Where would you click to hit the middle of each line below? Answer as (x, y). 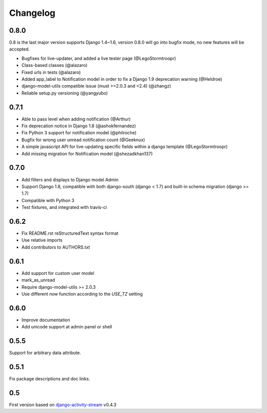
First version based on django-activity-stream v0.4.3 (63, 405)
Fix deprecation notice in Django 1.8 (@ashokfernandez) (79, 126)
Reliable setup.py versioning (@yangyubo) (65, 93)
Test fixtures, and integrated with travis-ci (64, 207)
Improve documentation (46, 320)
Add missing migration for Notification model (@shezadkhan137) (87, 154)
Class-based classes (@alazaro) (54, 65)
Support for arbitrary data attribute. (45, 353)
